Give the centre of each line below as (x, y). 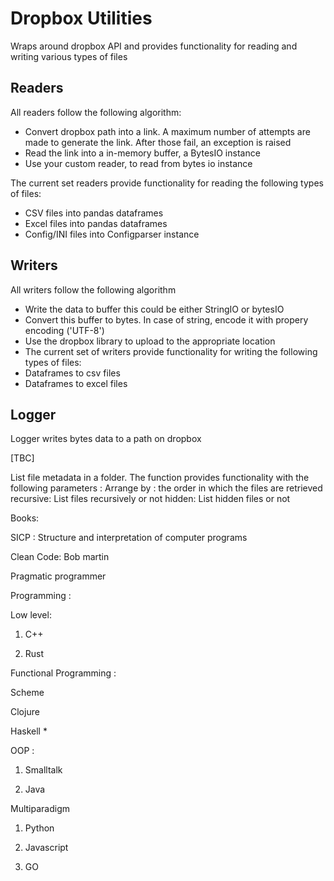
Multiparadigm (40, 809)
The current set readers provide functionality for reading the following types (167, 183)
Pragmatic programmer (58, 576)
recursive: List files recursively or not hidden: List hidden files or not (150, 499)
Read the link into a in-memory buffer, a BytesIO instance (142, 153)
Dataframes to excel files (76, 383)
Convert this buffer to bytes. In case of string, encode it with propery (166, 319)
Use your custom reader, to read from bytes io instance (138, 163)
